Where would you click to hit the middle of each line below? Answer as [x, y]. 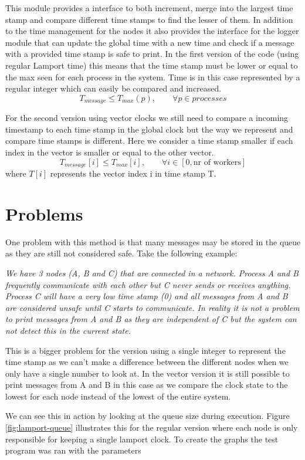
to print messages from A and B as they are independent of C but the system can [151, 319]
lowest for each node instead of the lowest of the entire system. [118, 396]
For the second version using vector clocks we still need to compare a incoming [147, 118]
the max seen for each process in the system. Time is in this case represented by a [153, 77]
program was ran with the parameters [73, 450]
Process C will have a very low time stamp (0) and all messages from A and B [147, 296]
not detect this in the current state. [68, 330]
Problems [44, 213]
